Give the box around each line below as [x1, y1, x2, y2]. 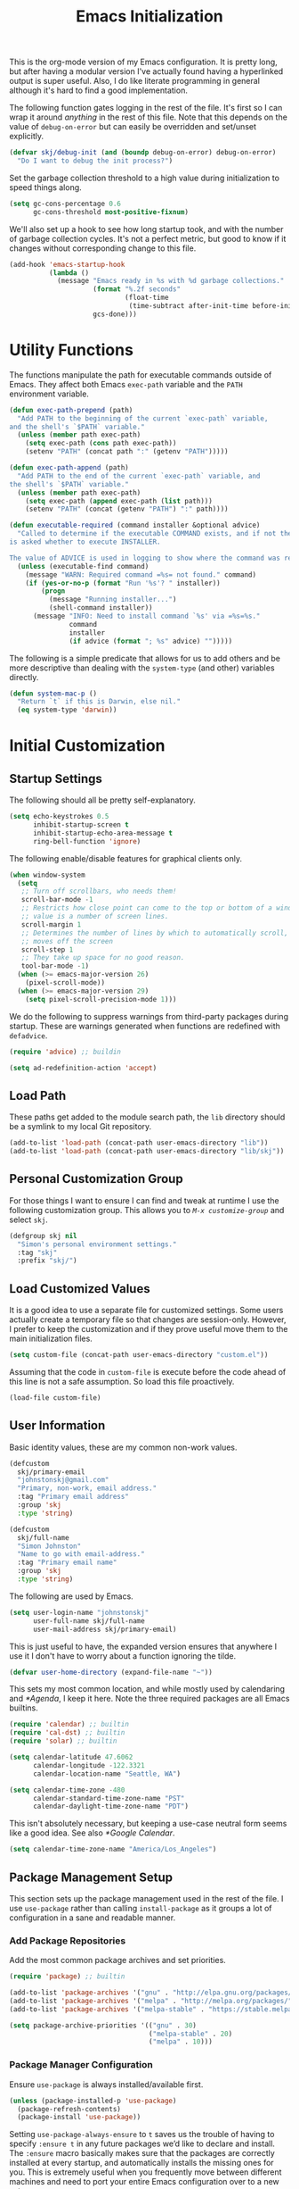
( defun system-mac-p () [9, 689, 98, 698]
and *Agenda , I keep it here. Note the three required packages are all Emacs [9, 1694, 290, 1704]
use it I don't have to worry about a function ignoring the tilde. [9, 1650, 237, 1661]
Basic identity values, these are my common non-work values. [9, 1442, 238, 1452]
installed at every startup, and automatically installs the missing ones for [9, 2158, 274, 2168]
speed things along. [9, 181, 82, 193]
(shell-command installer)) [48, 603, 153, 612]
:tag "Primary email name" [17, 1558, 117, 1568]
